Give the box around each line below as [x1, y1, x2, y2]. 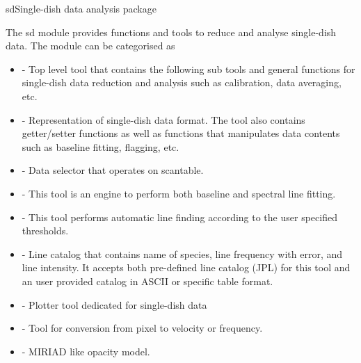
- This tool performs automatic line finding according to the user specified [22, 209, 337, 224]
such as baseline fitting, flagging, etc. [22, 139, 179, 154]
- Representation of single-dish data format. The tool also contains [22, 112, 305, 127]
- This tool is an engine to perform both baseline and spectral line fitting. [22, 186, 336, 200]
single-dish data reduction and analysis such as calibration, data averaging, [22, 75, 342, 90]
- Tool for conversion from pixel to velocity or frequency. [22, 321, 263, 335]
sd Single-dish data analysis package [6, 1, 157, 15]
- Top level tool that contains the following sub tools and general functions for [22, 61, 355, 76]
